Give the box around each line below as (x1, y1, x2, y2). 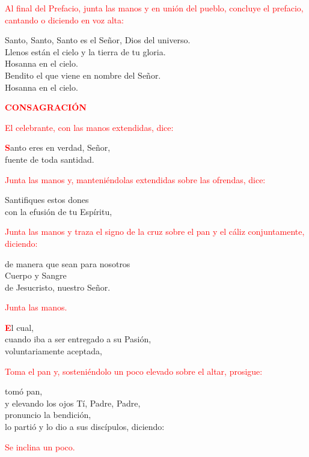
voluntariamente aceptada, (5, 345, 102, 357)
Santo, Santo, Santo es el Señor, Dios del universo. (5, 34, 191, 46)
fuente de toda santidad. (5, 153, 94, 165)
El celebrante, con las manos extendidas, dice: (5, 121, 174, 133)
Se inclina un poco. (5, 440, 75, 453)
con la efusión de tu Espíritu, (5, 205, 112, 217)
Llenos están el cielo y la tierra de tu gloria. (5, 45, 166, 58)
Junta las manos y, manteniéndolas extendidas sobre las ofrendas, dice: (5, 173, 266, 186)
